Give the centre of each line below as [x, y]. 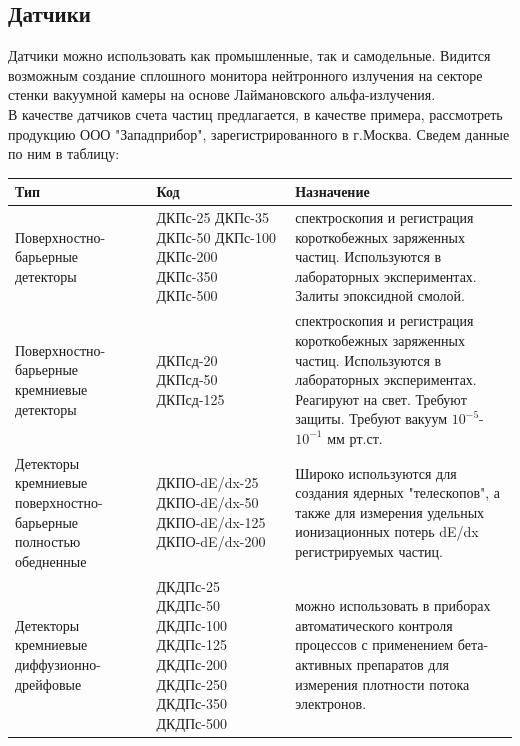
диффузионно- [58, 663]
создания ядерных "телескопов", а [398, 492]
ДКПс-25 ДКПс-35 [212, 217]
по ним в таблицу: [64, 153]
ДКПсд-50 [187, 379]
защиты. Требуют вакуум [371, 418]
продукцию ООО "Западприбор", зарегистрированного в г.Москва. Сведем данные [259, 133]
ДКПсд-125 [190, 398]
